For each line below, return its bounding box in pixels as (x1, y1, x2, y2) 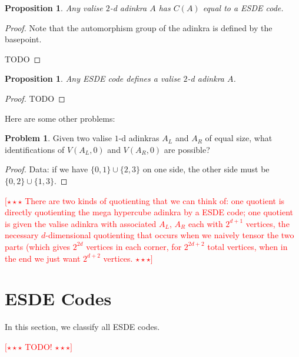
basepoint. (5, 33, 42, 45)
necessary (5, 229, 39, 241)
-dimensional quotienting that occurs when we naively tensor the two (45, 229, 294, 241)
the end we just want (5, 252, 81, 264)
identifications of (5, 143, 65, 155)
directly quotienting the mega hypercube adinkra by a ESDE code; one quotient (5, 206, 293, 218)
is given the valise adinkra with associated (5, 217, 157, 229)
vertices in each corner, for (86, 240, 182, 252)
